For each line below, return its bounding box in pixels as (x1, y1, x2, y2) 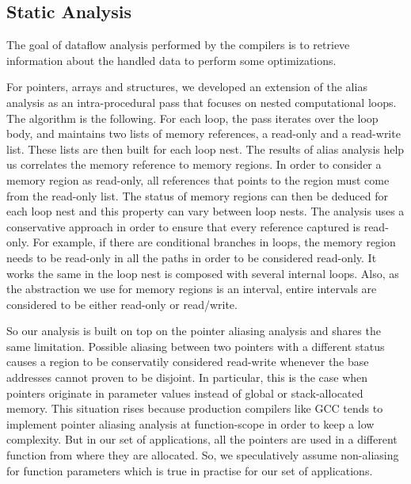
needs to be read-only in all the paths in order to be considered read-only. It (6, 249, 377, 265)
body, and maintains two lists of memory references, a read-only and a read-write (6, 125, 401, 142)
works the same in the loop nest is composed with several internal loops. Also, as (6, 265, 399, 281)
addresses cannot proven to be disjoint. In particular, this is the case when (6, 369, 368, 386)
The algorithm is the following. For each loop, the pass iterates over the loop (6, 109, 379, 126)
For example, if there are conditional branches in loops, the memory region (32, 234, 396, 250)
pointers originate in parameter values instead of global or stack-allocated (6, 384, 363, 401)
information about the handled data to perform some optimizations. (6, 51, 337, 68)
